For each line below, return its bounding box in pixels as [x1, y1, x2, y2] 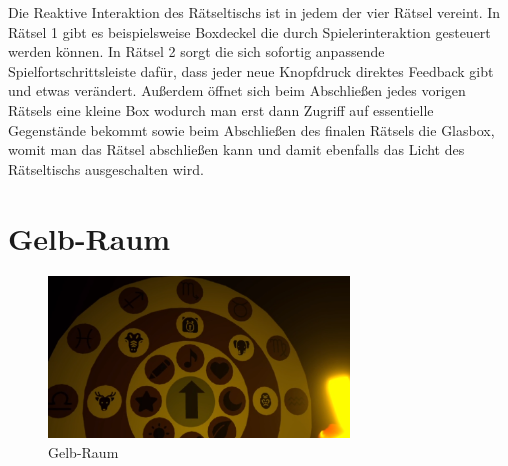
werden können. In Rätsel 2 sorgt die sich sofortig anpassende [8, 41, 385, 62]
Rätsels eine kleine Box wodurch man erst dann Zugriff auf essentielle [8, 99, 434, 120]
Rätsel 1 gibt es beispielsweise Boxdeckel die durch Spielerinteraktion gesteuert [8, 21, 491, 42]
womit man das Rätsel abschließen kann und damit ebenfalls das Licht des [8, 139, 465, 160]
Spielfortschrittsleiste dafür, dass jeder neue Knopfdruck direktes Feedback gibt [8, 60, 494, 81]
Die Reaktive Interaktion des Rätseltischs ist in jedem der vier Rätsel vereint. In [8, 2, 501, 22]
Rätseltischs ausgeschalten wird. [8, 158, 204, 179]
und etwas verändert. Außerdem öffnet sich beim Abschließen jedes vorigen [8, 80, 466, 101]
